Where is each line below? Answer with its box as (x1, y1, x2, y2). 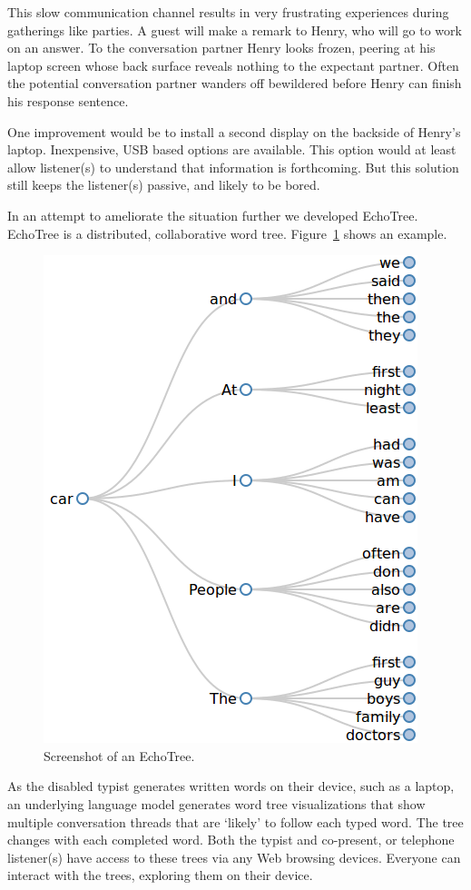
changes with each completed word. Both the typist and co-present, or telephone (7, 830, 455, 849)
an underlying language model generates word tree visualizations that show (7, 794, 426, 813)
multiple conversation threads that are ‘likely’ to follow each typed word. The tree (7, 812, 464, 831)
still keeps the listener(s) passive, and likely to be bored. (7, 175, 320, 194)
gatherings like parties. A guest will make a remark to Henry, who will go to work (7, 20, 462, 39)
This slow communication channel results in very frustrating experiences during (7, 3, 449, 21)
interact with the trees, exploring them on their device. (7, 865, 313, 885)
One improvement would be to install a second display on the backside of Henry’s (7, 122, 461, 141)
